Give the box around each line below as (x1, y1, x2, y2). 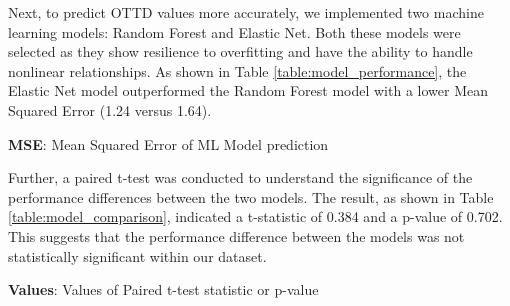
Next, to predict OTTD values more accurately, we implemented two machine (8, 2, 484, 22)
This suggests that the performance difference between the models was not (8, 225, 465, 246)
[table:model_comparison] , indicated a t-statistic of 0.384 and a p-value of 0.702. (8, 206, 503, 227)
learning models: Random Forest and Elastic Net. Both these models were (8, 21, 461, 42)
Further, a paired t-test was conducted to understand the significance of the (8, 167, 473, 188)
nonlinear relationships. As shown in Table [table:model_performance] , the (8, 60, 467, 81)
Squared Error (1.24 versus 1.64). (8, 99, 212, 120)
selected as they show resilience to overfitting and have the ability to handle (8, 41, 473, 62)
